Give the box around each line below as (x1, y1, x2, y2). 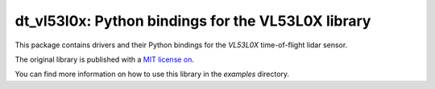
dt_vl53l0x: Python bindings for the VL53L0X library (14, 12, 371, 30)
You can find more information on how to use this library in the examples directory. (14, 69, 290, 79)
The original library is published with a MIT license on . (14, 55, 195, 64)
